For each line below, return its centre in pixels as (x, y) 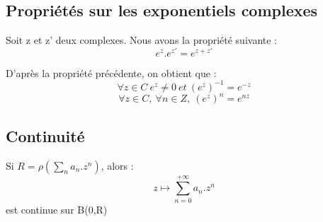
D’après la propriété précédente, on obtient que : (111, 72)
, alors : (117, 165)
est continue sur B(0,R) (57, 209)
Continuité (45, 135)
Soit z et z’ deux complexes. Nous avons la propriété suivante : (142, 40)
